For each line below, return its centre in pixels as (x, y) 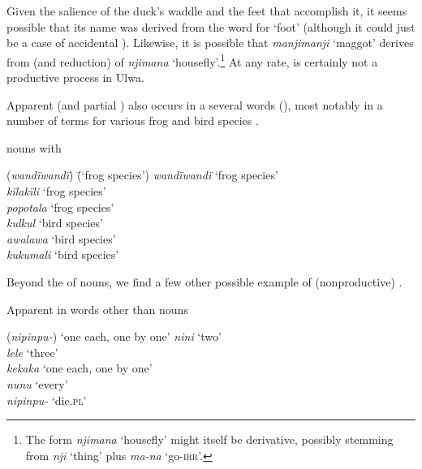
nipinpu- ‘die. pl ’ (47, 400)
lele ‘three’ (32, 352)
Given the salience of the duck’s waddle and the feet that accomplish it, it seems (207, 11)
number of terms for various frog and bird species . (133, 120)
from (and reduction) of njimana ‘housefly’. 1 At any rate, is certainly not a (192, 60)
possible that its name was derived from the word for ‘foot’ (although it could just (211, 26)
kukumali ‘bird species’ (63, 254)
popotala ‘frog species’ (60, 207)
